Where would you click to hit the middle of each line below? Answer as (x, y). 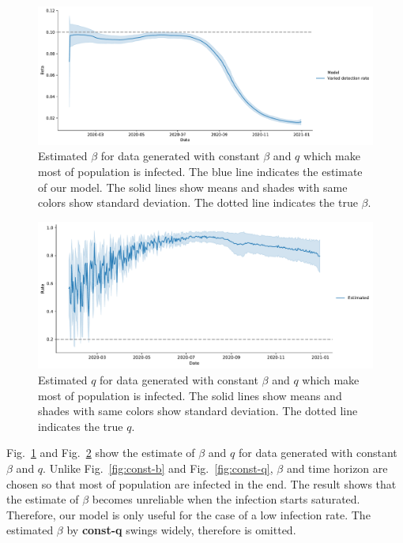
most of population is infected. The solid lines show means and (190, 395)
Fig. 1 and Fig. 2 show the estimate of (101, 453)
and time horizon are (337, 468)
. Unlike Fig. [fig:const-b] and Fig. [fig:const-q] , (158, 468)
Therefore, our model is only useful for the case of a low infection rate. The (188, 514)
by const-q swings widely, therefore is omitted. (181, 530)
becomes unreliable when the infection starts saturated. (226, 499)
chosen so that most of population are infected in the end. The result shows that (201, 483)
